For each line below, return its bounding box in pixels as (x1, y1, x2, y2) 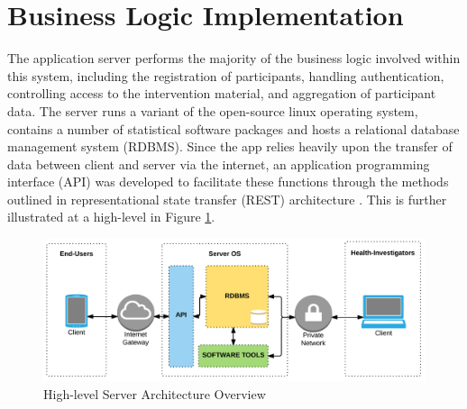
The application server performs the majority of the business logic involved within (7, 49, 461, 68)
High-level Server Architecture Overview (43, 384, 266, 403)
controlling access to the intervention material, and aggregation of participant (7, 84, 436, 103)
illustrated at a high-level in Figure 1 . (7, 207, 215, 226)
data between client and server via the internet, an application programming (7, 154, 430, 173)
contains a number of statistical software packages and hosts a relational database (7, 119, 460, 138)
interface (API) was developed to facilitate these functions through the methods (7, 172, 449, 191)
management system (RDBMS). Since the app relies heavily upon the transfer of (7, 137, 453, 156)
